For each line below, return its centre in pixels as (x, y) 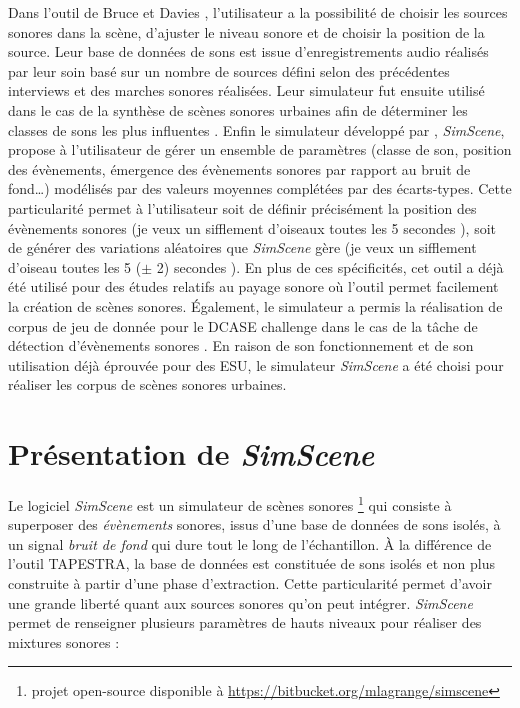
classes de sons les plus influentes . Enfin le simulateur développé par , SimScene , (256, 129)
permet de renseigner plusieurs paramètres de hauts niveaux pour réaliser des (245, 622)
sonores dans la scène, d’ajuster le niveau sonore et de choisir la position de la (246, 31)
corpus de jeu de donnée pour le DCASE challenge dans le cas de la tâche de (243, 325)
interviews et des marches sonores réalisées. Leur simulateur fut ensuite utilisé (246, 90)
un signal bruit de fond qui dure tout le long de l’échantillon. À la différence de (250, 543)
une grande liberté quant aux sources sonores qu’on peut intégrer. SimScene (240, 602)
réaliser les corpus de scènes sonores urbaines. (147, 384)
